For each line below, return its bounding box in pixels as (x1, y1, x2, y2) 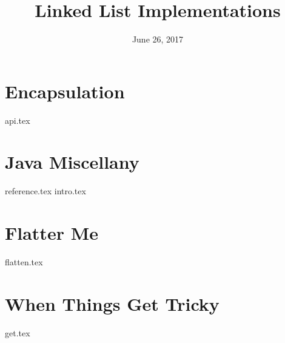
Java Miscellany (5, 149, 139, 174)
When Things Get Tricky (5, 291, 220, 316)
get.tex (5, 326, 30, 339)
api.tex (5, 114, 30, 126)
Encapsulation (5, 78, 125, 103)
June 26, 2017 (132, 33, 184, 46)
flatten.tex (5, 256, 43, 268)
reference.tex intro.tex (5, 185, 86, 197)
